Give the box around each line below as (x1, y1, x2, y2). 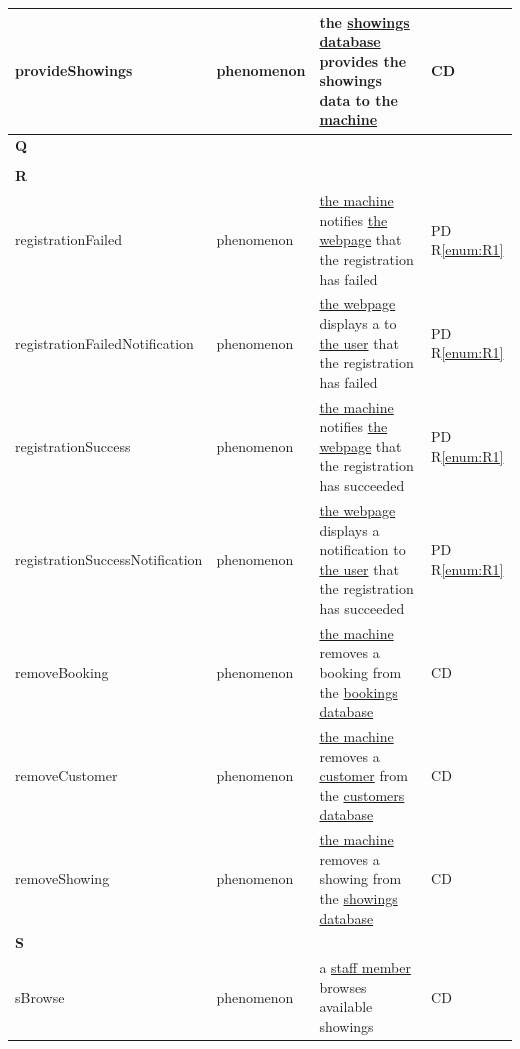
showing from (319, 868, 402, 889)
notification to (319, 539, 406, 560)
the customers (319, 784, 405, 805)
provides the (319, 50, 407, 71)
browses (319, 976, 367, 997)
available (319, 996, 373, 1017)
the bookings (319, 681, 398, 702)
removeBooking (15, 661, 109, 682)
